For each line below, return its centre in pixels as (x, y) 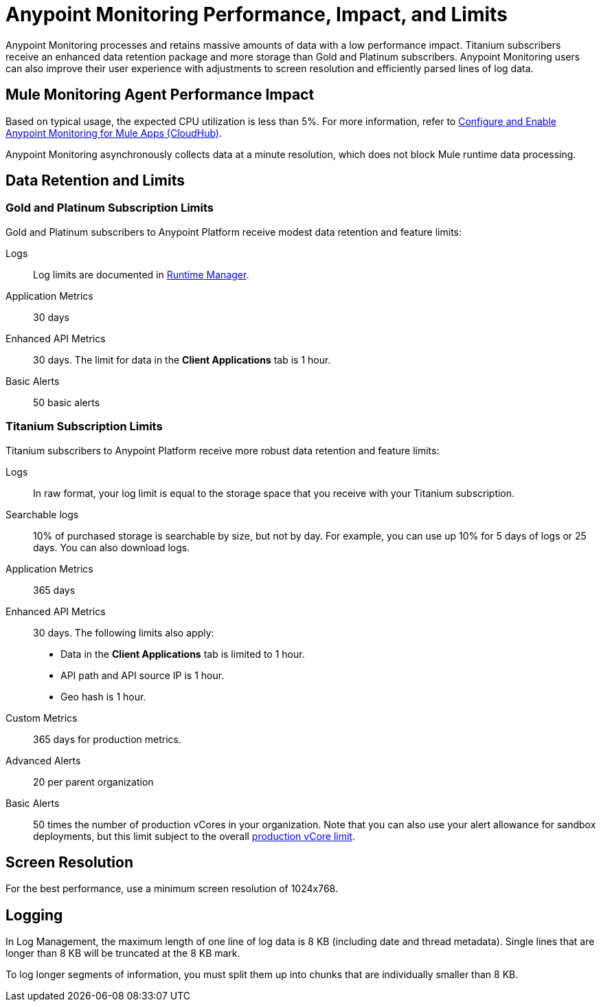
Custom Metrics (42, 718)
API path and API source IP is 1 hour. (143, 675)
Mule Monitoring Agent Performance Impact (160, 95)
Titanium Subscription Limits (84, 427)
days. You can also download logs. (112, 547)
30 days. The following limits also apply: (124, 632)
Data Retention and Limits (95, 181)
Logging (34, 915)
